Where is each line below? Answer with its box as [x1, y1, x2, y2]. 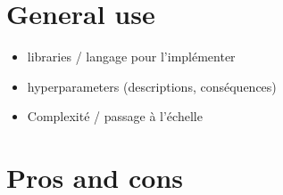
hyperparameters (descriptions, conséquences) [27, 77, 277, 95]
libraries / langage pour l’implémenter [27, 47, 236, 66]
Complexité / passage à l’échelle [27, 107, 203, 126]
